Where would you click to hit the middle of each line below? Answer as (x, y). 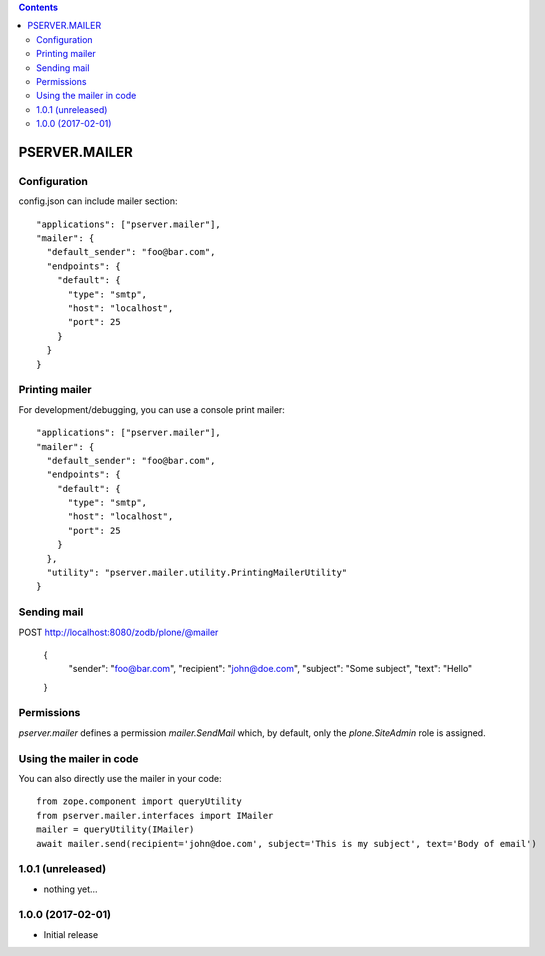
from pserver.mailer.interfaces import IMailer (155, 815)
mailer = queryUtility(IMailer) (115, 829)
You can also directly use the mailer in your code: (120, 778)
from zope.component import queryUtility (139, 801)
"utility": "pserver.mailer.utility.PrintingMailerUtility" (197, 573)
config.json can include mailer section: (98, 201)
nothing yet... (71, 889)
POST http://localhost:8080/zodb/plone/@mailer (118, 632)
